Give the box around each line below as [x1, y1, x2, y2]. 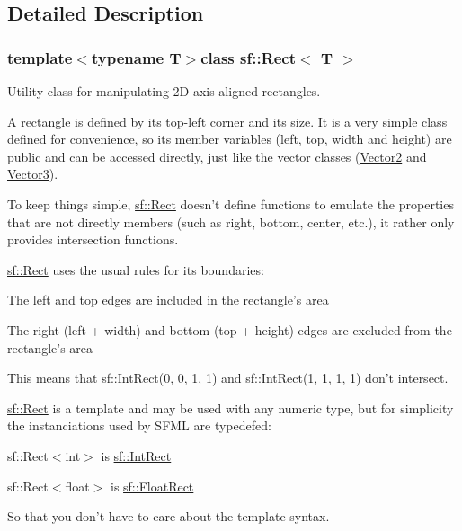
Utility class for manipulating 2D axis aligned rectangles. [7, 82, 321, 100]
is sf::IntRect [101, 446, 172, 465]
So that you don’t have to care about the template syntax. [7, 507, 330, 526]
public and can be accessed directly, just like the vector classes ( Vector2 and [7, 146, 427, 165]
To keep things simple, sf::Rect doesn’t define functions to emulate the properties [7, 194, 454, 213]
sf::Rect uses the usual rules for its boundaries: [7, 260, 264, 279]
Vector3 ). [7, 164, 58, 183]
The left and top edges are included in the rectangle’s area [7, 290, 329, 309]
